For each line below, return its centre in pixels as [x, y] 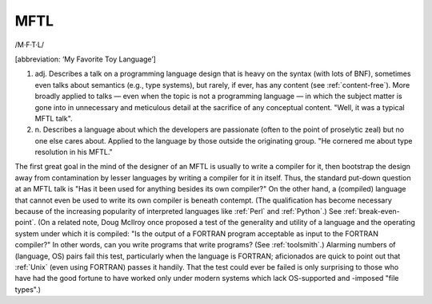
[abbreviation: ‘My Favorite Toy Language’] [85, 59]
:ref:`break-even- [371, 211]
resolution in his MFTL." [74, 152]
